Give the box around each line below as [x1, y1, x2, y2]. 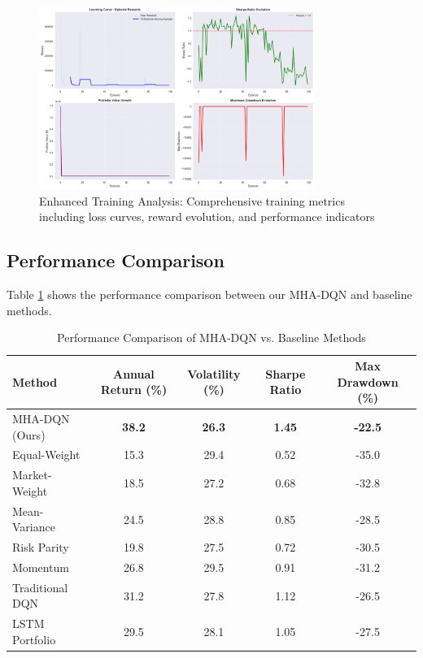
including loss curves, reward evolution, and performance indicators [39, 208, 375, 225]
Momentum [12, 559, 69, 576]
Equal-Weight [12, 446, 81, 463]
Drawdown [337, 373, 399, 390]
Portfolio [12, 630, 56, 647]
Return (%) [100, 381, 168, 398]
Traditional [12, 578, 68, 595]
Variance [12, 518, 55, 535]
